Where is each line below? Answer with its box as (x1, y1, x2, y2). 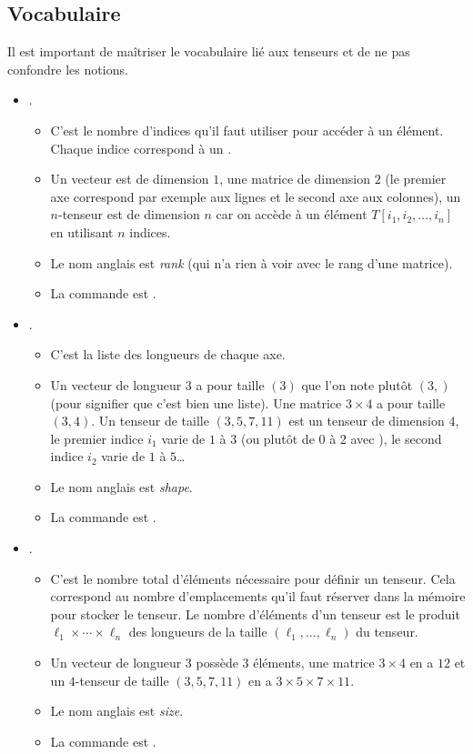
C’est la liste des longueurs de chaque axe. (50, 345, 286, 364)
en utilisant (50, 222, 114, 241)
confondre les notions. (7, 59, 128, 78)
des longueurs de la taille (128, 622, 267, 641)
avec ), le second (350, 428, 442, 447)
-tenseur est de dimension (58, 205, 200, 224)
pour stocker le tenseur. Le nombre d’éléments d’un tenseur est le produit (50, 604, 460, 623)
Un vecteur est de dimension (50, 169, 209, 188)
